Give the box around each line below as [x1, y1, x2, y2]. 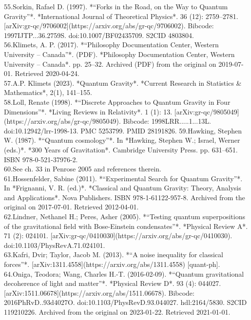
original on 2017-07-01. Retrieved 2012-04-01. [4, 202, 139, 212]
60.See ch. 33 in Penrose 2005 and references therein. [4, 164, 161, 174]
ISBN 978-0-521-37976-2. [4, 154, 78, 164]
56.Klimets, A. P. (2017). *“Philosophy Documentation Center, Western [4, 39, 219, 50]
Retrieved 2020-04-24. [15, 68, 79, 78]
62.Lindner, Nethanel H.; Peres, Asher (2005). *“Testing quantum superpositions [4, 211, 245, 222]
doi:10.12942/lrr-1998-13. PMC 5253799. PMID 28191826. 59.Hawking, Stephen [4, 125, 242, 135]
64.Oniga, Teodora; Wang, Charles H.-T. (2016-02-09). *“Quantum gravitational [4, 268, 244, 279]
